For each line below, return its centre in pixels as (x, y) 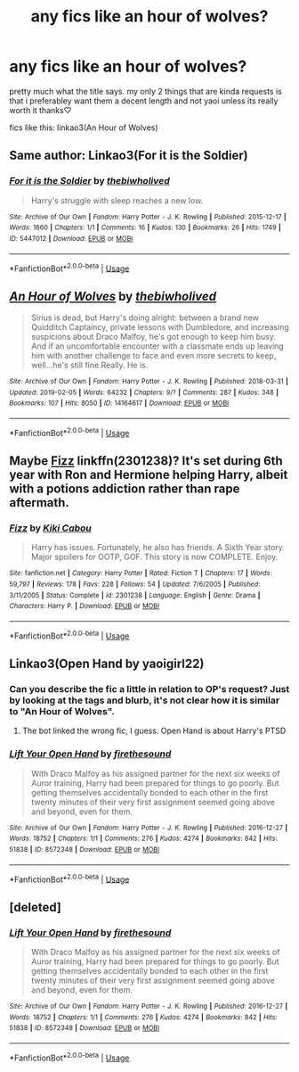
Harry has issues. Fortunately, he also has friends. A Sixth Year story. (158, 548)
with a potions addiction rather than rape (125, 489)
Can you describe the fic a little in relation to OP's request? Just (149, 689)
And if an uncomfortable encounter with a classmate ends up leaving (158, 346)
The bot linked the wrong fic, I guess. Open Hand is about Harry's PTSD (154, 731)
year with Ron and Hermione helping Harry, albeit (149, 475)
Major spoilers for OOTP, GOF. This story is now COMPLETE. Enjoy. (154, 557)
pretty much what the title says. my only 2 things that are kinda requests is (145, 91)
